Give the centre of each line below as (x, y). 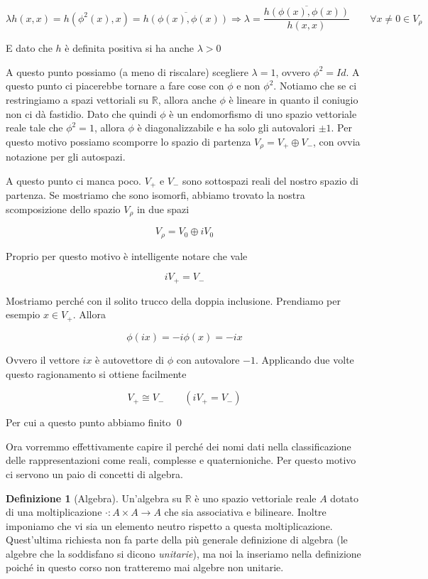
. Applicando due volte (304, 359)
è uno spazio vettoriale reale (256, 498)
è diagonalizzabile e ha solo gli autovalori (226, 128)
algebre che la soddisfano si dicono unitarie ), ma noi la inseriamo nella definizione (183, 553)
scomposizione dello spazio (63, 209)
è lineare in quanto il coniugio (293, 100)
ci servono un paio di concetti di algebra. (94, 474)
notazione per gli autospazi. (66, 157)
